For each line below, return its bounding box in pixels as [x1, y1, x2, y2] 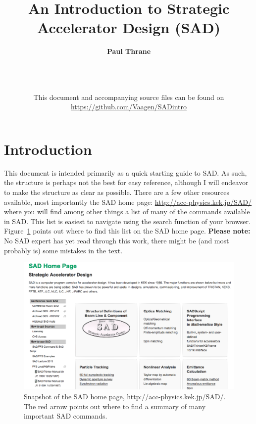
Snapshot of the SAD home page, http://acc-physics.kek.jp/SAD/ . [24, 391, 226, 401]
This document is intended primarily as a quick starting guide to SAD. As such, [4, 167, 247, 178]
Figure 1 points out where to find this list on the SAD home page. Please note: [4, 226, 251, 236]
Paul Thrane [106, 46, 151, 56]
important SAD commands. [24, 411, 107, 421]
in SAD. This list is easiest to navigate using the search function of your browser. [4, 216, 251, 226]
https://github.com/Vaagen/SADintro [70, 101, 187, 112]
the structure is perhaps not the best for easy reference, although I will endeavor [4, 177, 249, 188]
